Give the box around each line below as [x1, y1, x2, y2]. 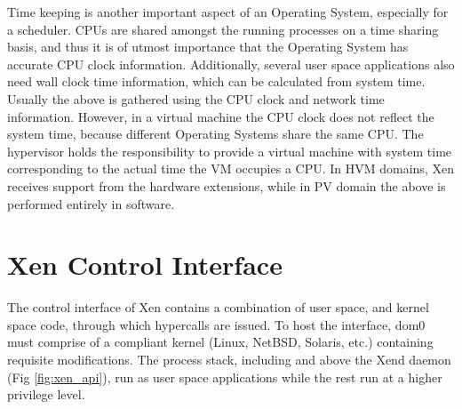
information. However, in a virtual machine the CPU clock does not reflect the [7, 107, 434, 125]
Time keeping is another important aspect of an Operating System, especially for [7, 3, 449, 20]
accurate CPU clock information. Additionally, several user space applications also [7, 54, 455, 73]
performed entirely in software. [7, 194, 175, 213]
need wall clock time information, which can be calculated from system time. [7, 72, 426, 91]
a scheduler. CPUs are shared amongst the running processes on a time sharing [7, 20, 439, 38]
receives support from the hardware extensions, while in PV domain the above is [7, 176, 446, 195]
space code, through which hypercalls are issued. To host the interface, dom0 [7, 315, 426, 333]
